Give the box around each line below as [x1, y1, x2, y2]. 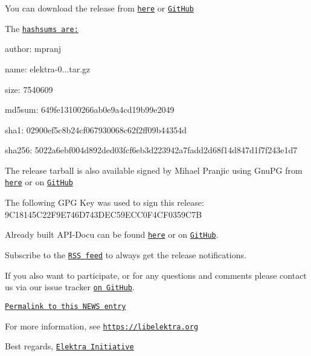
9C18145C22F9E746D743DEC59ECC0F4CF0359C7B [5, 208, 202, 220]
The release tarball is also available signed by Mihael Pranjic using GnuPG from [5, 164, 303, 176]
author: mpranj [5, 42, 62, 55]
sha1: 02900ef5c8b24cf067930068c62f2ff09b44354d [5, 123, 187, 136]
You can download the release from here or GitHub [5, 2, 194, 14]
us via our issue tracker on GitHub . [5, 281, 135, 293]
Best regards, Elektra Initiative [5, 340, 134, 352]
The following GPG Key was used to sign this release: [5, 196, 204, 209]
